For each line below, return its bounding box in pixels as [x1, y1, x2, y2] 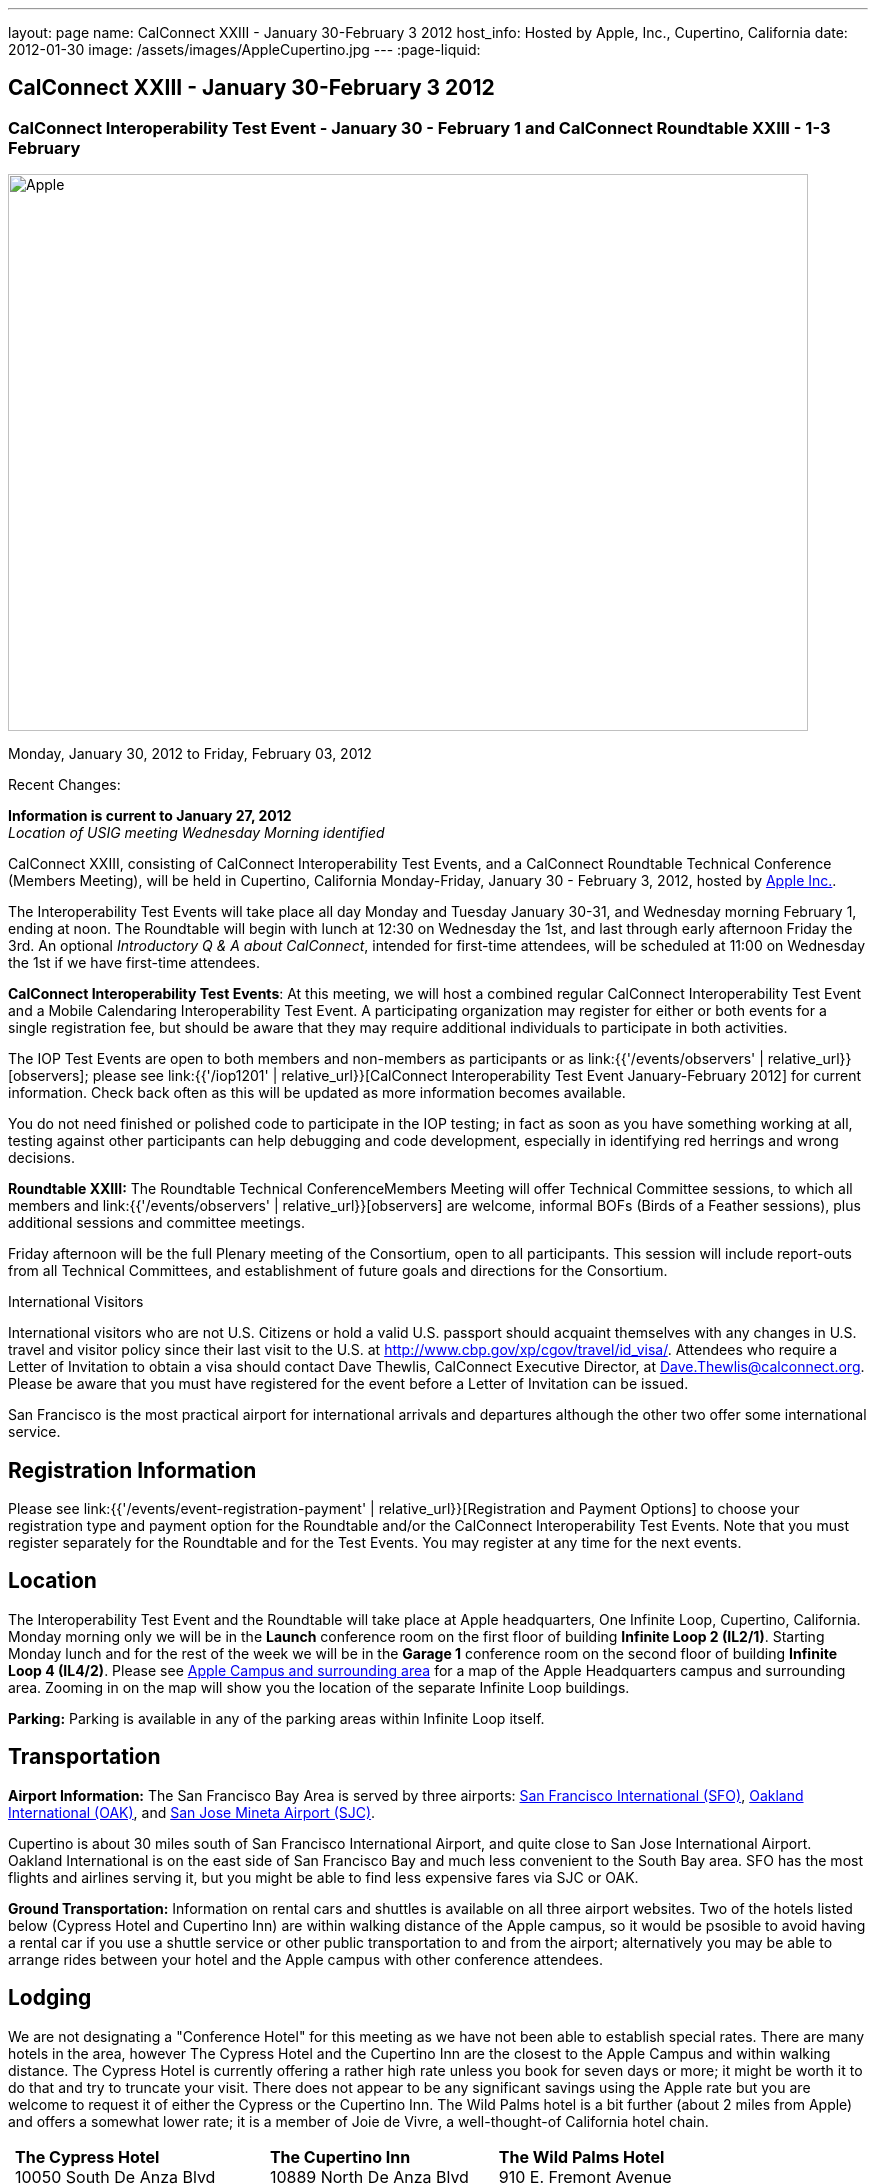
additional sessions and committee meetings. [8, 1214, 306, 1232]
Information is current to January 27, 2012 [8, 807, 292, 825]
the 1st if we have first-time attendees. [8, 954, 260, 972]
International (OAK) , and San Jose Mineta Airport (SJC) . [8, 1803, 376, 1821]
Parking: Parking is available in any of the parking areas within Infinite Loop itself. [8, 1709, 545, 1727]
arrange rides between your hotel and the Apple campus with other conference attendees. [8, 1950, 604, 1968]
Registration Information [8, 1457, 257, 1483]
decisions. [8, 1149, 75, 1167]
